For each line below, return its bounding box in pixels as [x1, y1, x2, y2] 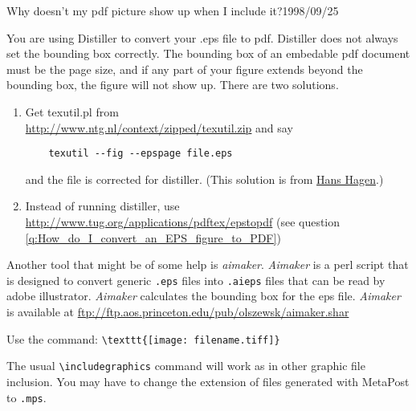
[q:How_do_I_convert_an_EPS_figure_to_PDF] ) [25, 229, 281, 246]
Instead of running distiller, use [25, 197, 180, 214]
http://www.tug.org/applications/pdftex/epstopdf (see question [25, 214, 341, 230]
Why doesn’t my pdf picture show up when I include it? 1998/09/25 [6, 2, 339, 18]
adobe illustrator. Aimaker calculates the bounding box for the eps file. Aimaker [6, 287, 401, 304]
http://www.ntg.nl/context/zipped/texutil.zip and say [25, 119, 293, 136]
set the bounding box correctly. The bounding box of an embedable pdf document [6, 45, 410, 62]
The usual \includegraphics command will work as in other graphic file [6, 357, 365, 374]
